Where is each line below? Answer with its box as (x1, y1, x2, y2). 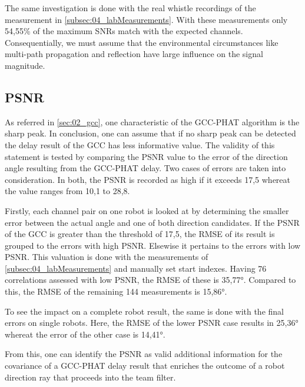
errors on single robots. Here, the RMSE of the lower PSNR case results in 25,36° (5, 316, 299, 329)
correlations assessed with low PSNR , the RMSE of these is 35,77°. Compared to (5, 273, 296, 286)
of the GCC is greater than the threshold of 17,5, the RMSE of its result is (5, 228, 275, 240)
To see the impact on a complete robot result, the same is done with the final (5, 305, 284, 317)
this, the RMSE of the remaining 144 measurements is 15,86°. (5, 285, 227, 298)
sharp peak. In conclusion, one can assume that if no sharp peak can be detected (5, 127, 296, 139)
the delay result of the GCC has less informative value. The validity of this (5, 138, 275, 151)
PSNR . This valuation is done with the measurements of (5, 251, 208, 263)
